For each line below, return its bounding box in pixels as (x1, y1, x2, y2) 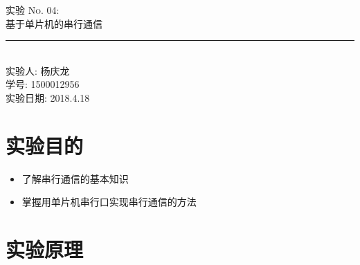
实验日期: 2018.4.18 (6, 90, 90, 104)
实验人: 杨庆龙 (6, 63, 70, 77)
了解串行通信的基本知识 (21, 171, 129, 185)
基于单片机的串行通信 (6, 16, 102, 30)
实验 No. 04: (6, 3, 60, 17)
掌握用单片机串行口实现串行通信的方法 (21, 194, 197, 209)
